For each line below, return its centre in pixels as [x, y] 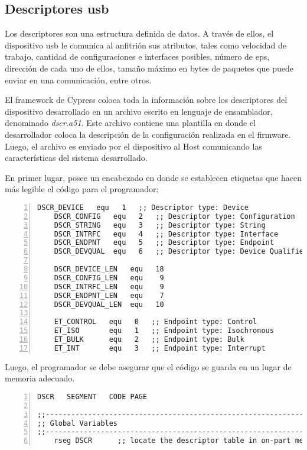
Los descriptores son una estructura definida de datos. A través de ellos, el [139, 33]
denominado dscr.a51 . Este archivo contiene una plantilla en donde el [130, 123]
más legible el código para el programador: [82, 189]
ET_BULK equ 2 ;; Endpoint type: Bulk [149, 340]
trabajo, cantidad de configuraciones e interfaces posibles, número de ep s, [137, 56]
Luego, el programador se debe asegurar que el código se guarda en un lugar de [148, 366]
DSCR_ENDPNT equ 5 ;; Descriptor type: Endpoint [164, 243]
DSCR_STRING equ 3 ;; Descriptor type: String [160, 225]
